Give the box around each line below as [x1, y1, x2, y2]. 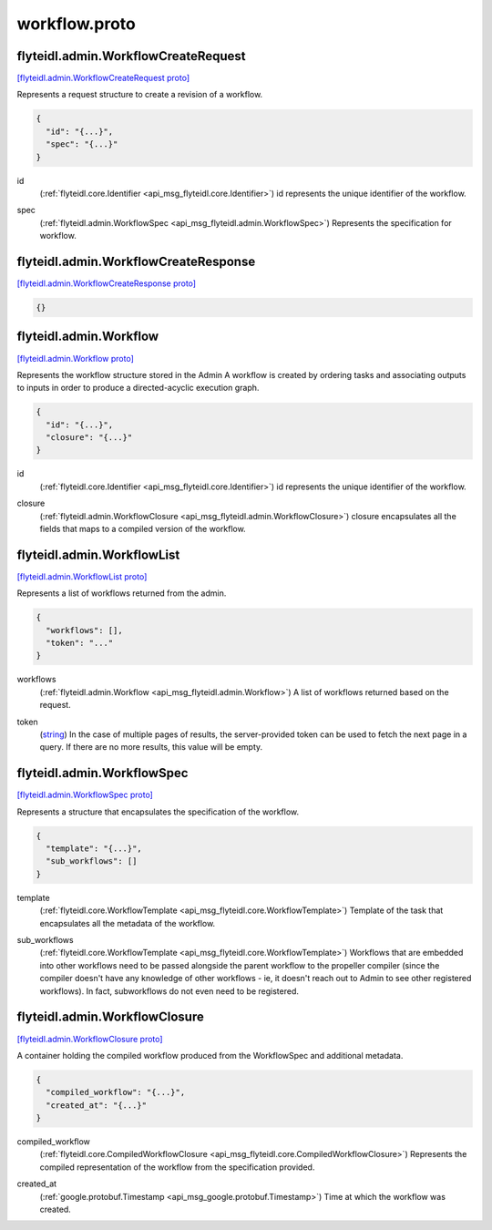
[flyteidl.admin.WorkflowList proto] [16, 570, 148, 582]
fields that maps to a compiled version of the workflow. [39, 524, 246, 535]
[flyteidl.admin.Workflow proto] [16, 353, 134, 364]
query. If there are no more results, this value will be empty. [39, 742, 263, 753]
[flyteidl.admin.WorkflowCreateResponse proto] [16, 278, 196, 289]
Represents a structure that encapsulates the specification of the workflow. [16, 806, 300, 817]
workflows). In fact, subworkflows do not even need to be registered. [39, 985, 300, 997]
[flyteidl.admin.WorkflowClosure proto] [16, 1033, 163, 1044]
